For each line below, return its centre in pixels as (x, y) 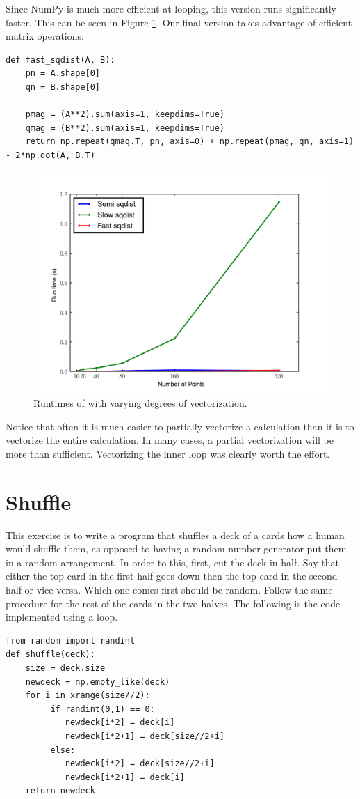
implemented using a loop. (62, 617)
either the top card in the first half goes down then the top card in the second (172, 576)
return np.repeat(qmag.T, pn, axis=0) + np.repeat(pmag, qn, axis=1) (190, 142)
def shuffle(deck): (50, 654)
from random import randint (71, 641)
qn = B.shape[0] (63, 87)
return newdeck (60, 791)
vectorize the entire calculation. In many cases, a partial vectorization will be (170, 440)
